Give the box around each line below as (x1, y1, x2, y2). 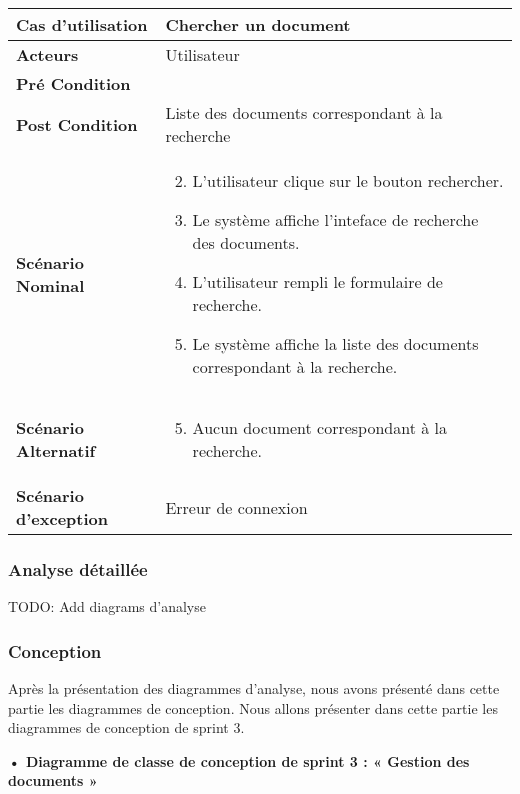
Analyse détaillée (8, 556, 148, 581)
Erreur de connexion (165, 495, 308, 519)
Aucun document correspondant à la (192, 416, 448, 439)
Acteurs (16, 43, 79, 66)
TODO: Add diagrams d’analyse (8, 596, 206, 617)
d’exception (16, 507, 108, 530)
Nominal (16, 273, 85, 297)
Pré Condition (16, 72, 131, 95)
